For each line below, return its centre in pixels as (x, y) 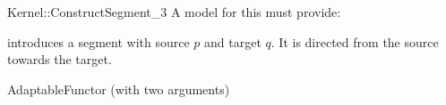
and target (233, 41)
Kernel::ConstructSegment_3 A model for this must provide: (174, 12)
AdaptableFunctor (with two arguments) (119, 89)
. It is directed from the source (355, 41)
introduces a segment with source (99, 41)
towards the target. (60, 59)
